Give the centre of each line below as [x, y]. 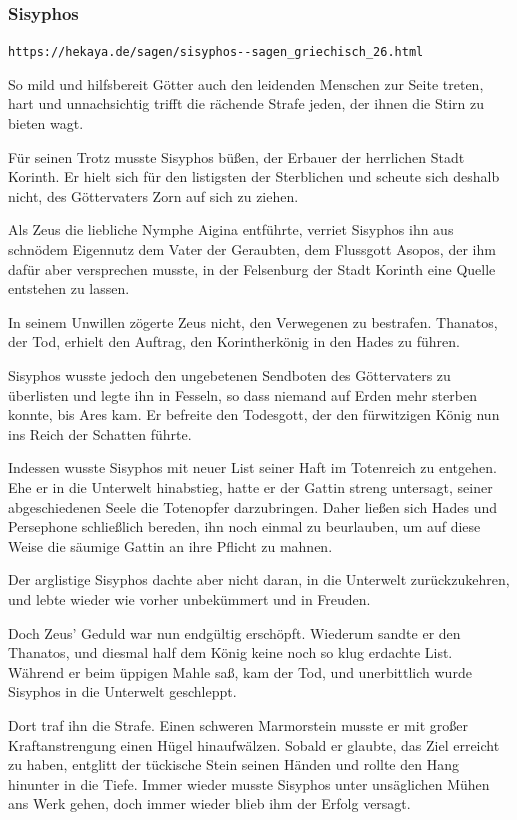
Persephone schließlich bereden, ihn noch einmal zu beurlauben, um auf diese [244, 526]
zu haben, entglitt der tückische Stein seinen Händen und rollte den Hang [233, 764]
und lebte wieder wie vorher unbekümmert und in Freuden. [189, 598]
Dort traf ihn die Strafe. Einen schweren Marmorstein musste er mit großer [238, 724]
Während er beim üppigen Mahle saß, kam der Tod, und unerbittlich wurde [240, 671]
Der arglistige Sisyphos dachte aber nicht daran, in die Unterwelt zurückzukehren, [259, 579]
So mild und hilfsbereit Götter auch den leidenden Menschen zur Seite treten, [246, 83]
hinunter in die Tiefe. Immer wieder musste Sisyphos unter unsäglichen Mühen [249, 783]
